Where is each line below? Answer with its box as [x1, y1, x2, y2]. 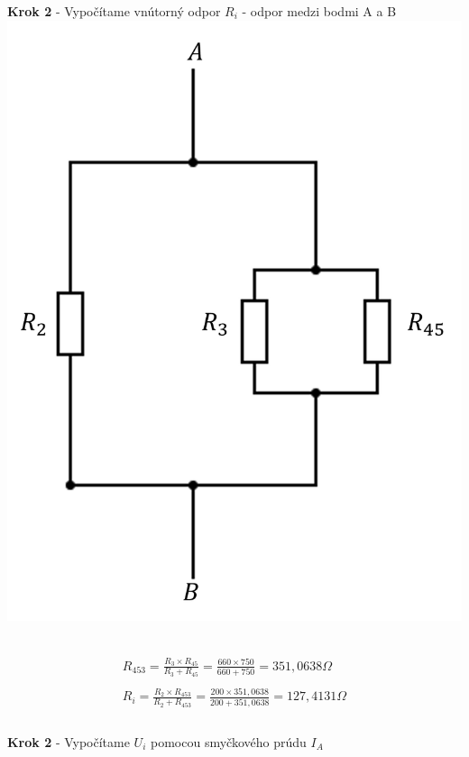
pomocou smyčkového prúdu [151, 732, 307, 751]
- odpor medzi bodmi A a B [242, 2, 397, 20]
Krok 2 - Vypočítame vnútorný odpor [7, 2, 221, 20]
